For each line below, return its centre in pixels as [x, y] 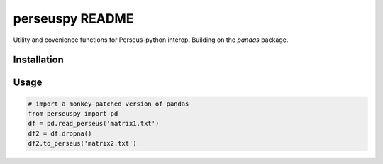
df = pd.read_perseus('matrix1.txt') [94, 124]
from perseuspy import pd [73, 113]
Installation [38, 60]
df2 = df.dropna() [60, 133]
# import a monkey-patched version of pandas [109, 104]
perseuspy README [73, 18]
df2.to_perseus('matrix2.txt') [83, 143]
